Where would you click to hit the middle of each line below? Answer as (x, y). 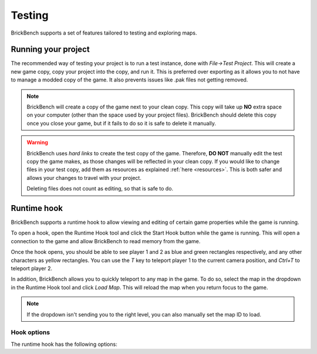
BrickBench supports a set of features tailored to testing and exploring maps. (104, 33)
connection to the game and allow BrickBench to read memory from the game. (106, 241)
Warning (37, 142)
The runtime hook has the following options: (64, 344)
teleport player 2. (32, 268)
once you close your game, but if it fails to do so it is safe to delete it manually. (122, 123)
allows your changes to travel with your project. (84, 178)
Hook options (30, 332)
